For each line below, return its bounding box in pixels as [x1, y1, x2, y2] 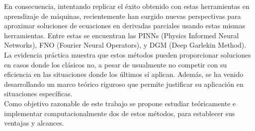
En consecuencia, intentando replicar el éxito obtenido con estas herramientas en [4, 1, 250, 11]
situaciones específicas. [4, 88, 73, 99]
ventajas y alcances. [4, 118, 64, 128]
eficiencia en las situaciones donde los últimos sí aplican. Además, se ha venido [4, 69, 244, 79]
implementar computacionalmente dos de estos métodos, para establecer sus [4, 108, 235, 118]
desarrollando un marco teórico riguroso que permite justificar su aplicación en [4, 78, 244, 89]
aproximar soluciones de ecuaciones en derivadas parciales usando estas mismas [4, 20, 246, 31]
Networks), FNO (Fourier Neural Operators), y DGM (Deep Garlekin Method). [4, 40, 247, 50]
